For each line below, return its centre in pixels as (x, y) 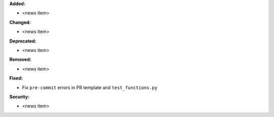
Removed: (20, 60)
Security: (20, 97)
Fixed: (16, 78)
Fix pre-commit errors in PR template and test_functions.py (90, 87)
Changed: (20, 22)
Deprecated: (23, 41)
